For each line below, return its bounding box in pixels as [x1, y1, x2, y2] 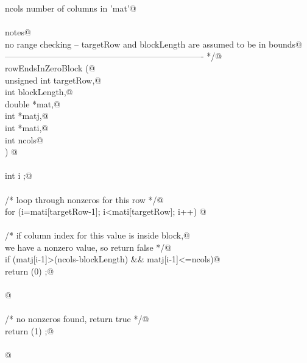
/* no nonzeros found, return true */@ [5, 312, 149, 325]
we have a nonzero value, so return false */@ [5, 240, 172, 253]
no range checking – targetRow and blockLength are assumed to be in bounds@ [5, 37, 303, 50]
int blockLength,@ [5, 85, 73, 98]
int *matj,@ [5, 109, 49, 122]
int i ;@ [5, 169, 32, 182]
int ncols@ [5, 133, 43, 146]
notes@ [5, 26, 31, 38]
